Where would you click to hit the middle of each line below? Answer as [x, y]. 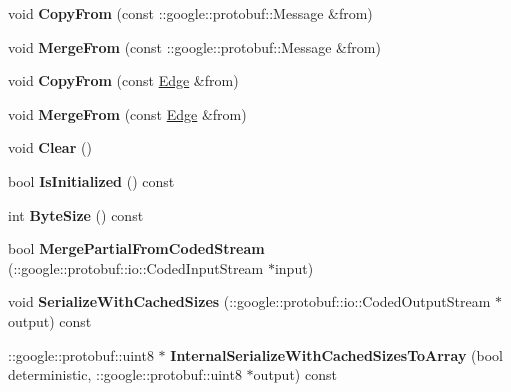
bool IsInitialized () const [91, 180]
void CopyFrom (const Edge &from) [123, 80]
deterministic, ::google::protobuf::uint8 [125, 374]
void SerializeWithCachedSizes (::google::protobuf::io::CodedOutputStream [249, 301]
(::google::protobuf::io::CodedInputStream [136, 267]
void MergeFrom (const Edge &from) [127, 113]
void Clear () [50, 147]
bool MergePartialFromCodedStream [136, 248]
